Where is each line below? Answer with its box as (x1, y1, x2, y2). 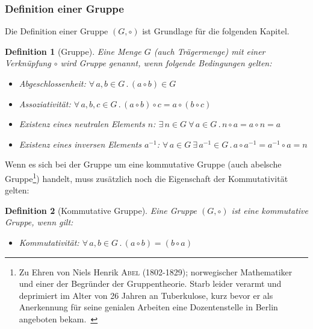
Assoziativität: (19, 97, 71, 110)
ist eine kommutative (231, 204, 308, 216)
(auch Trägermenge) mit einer (153, 45, 265, 57)
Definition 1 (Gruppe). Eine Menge (5, 45, 141, 57)
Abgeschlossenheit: (19, 77, 86, 89)
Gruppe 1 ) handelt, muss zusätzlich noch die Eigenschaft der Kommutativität (5, 170, 288, 184)
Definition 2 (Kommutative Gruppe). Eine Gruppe (5, 204, 197, 216)
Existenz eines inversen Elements (19, 137, 141, 150)
